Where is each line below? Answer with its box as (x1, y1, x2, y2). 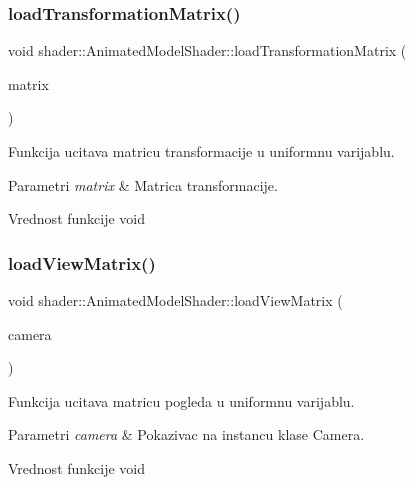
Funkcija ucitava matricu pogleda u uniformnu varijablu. (8, 390, 355, 411)
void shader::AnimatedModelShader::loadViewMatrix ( (8, 290, 343, 310)
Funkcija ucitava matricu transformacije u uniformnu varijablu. (8, 141, 395, 161)
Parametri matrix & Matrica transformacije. (8, 174, 278, 195)
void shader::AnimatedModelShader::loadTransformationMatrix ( (8, 40, 407, 61)
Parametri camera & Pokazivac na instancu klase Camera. (8, 424, 365, 445)
